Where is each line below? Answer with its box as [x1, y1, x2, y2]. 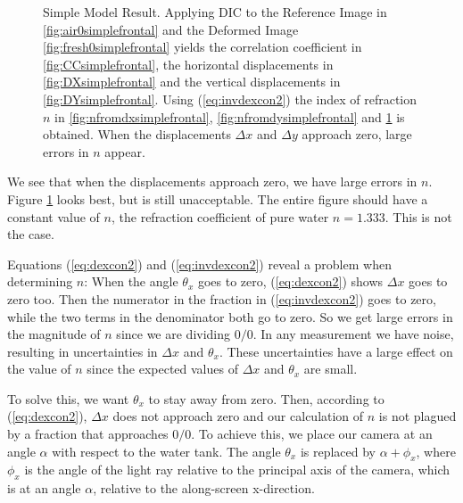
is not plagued [378, 407, 457, 425]
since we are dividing [116, 325, 231, 343]
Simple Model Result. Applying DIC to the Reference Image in [43, 3, 387, 21]
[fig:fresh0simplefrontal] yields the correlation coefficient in [43, 37, 362, 56]
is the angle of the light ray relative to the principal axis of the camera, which [24, 460, 451, 479]
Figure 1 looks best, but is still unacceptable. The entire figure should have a [7, 189, 428, 208]
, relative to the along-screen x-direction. [93, 479, 315, 498]
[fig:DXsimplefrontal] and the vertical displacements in [43, 72, 341, 91]
